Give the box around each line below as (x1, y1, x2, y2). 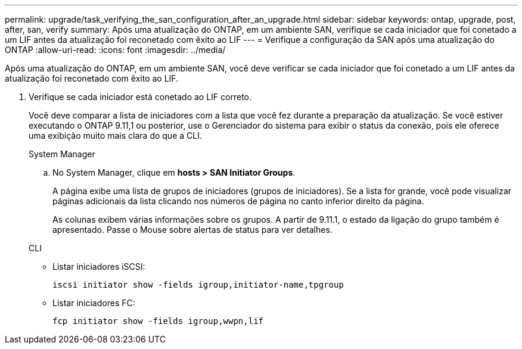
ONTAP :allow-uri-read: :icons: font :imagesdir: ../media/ (5, 45, 226, 55)
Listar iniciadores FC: (52, 298, 135, 308)
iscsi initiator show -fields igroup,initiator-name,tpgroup (52, 280, 344, 289)
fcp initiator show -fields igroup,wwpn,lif (52, 316, 264, 326)
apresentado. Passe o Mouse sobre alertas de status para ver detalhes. (52, 225, 333, 235)
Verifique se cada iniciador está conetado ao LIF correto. (29, 92, 252, 102)
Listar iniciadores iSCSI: (52, 261, 145, 272)
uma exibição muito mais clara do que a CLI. (29, 130, 202, 141)
